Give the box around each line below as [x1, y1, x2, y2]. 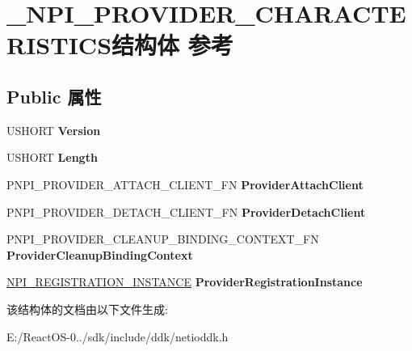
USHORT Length [6, 149, 98, 166]
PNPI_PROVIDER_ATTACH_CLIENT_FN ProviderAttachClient [6, 175, 364, 192]
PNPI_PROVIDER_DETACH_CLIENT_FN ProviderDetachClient [6, 203, 366, 220]
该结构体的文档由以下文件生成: [6, 300, 168, 317]
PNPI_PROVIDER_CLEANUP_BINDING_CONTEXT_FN [6, 230, 319, 247]
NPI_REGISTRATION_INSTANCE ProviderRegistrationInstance [6, 273, 363, 290]
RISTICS [6, 28, 112, 61]
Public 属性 [6, 83, 102, 108]
